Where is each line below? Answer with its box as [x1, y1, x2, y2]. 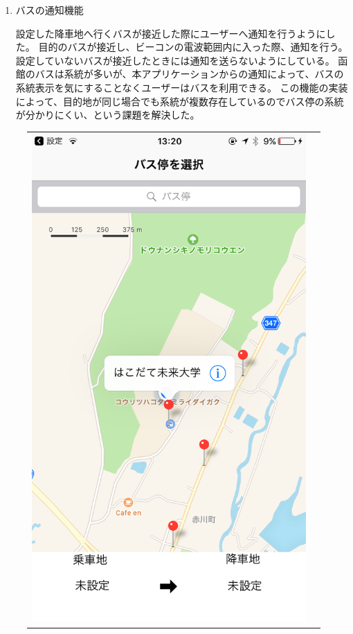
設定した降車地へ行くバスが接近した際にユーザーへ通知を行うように [15, 26, 326, 40]
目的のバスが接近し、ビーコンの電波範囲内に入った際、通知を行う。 [38, 39, 348, 54]
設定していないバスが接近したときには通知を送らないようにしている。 [15, 53, 335, 67]
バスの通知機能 [15, 3, 84, 17]
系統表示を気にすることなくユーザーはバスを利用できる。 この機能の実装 [15, 80, 348, 94]
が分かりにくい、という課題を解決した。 [15, 107, 200, 122]
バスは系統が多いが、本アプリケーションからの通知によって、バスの [35, 67, 344, 81]
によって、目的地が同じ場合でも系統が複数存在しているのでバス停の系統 [15, 94, 344, 108]
